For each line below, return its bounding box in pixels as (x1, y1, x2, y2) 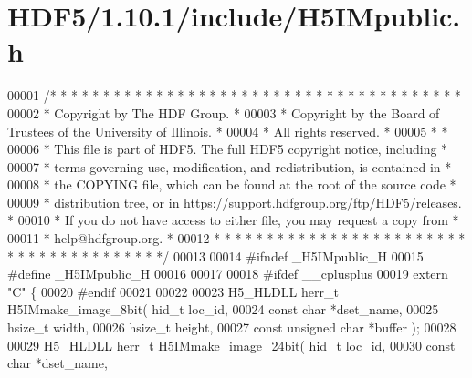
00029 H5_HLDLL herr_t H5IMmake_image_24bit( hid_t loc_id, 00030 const (7, 335, 456, 354)
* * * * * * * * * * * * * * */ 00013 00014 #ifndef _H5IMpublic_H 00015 (7, 246, 424, 265)
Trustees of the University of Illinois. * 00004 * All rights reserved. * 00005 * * (7, 121, 448, 140)
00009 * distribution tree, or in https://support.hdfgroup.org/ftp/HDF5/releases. (7, 192, 462, 211)
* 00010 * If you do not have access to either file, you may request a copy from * (7, 210, 459, 230)
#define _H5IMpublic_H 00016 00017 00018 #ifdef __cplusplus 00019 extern (7, 264, 448, 283)
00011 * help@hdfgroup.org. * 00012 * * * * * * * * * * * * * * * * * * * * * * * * (7, 229, 466, 248)
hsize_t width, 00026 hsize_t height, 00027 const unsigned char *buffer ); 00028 (7, 318, 456, 337)
